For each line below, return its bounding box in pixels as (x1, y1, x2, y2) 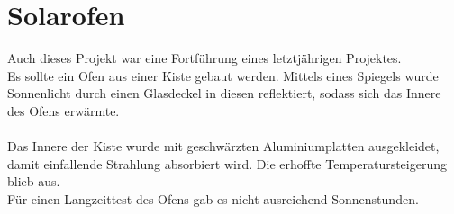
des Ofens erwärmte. (7, 101, 120, 120)
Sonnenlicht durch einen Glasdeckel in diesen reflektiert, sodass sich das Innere (7, 84, 441, 103)
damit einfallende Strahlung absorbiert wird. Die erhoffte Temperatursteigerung (7, 154, 447, 173)
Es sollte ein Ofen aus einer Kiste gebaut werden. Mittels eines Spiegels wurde (7, 66, 439, 85)
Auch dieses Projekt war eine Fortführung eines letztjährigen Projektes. (7, 49, 402, 67)
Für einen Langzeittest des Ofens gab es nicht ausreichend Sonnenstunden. (7, 189, 419, 208)
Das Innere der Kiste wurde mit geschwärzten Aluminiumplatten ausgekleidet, (7, 137, 440, 156)
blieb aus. (7, 172, 60, 191)
